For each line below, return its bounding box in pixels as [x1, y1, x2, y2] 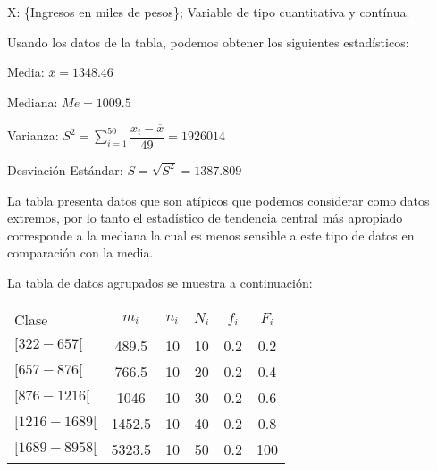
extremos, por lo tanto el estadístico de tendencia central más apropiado [7, 208, 403, 227]
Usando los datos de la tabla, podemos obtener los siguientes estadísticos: [7, 32, 409, 51]
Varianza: [7, 126, 59, 145]
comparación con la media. [7, 243, 154, 262]
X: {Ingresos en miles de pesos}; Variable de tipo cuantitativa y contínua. [7, 3, 410, 21]
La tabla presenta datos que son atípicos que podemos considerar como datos [7, 190, 430, 209]
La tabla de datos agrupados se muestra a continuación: [7, 273, 313, 291]
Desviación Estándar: [7, 160, 123, 179]
